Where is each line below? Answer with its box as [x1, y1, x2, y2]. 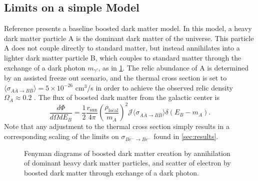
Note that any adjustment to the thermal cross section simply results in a [4, 121, 229, 131]
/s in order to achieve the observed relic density [87, 82, 233, 92]
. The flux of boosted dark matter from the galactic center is [34, 92, 220, 102]
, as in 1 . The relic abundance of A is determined [98, 62, 248, 72]
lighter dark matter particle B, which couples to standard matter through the [4, 52, 241, 62]
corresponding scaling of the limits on [4, 131, 119, 141]
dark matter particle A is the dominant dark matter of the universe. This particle [4, 32, 254, 43]
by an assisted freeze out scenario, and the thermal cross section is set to [4, 72, 227, 83]
